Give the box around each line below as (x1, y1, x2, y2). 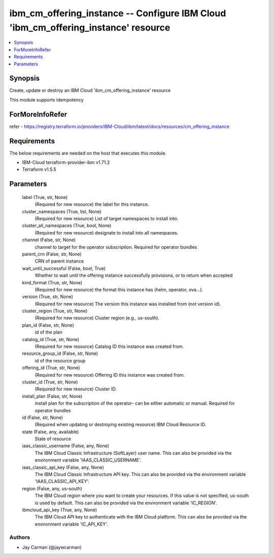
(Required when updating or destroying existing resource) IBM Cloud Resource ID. (35, 421, 207, 428)
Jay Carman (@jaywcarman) (22, 544, 82, 550)
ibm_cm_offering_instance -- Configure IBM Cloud (9, 8, 226, 19)
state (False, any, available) (22, 429, 79, 435)
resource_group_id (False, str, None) (22, 350, 98, 356)
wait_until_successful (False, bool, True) (22, 265, 106, 271)
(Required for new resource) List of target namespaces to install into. (35, 215, 179, 221)
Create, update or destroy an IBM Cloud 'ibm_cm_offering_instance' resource (9, 87, 171, 93)
